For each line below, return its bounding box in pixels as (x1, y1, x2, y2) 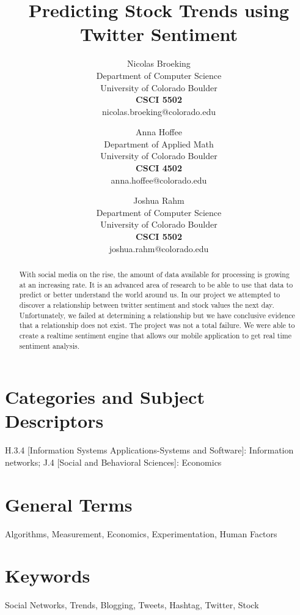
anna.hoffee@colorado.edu (111, 173, 207, 186)
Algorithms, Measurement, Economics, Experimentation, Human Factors (5, 527, 277, 540)
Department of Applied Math (104, 137, 214, 150)
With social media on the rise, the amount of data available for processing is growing (19, 269, 290, 280)
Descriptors (5, 408, 104, 433)
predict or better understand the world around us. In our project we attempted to (19, 289, 280, 300)
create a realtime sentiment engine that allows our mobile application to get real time (19, 330, 291, 340)
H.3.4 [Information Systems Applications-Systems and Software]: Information (5, 444, 294, 457)
